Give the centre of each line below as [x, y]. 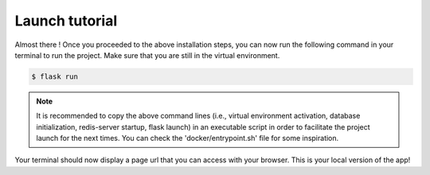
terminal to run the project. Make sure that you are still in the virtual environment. [147, 55]
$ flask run [55, 76]
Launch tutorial [66, 21]
